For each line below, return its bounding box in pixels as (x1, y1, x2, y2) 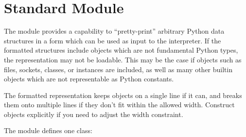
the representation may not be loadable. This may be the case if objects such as (4, 54, 242, 64)
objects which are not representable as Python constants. (4, 74, 174, 84)
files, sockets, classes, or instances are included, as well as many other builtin (4, 64, 233, 74)
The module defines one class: (4, 125, 92, 136)
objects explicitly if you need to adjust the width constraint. (4, 109, 183, 119)
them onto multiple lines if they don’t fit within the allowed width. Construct (4, 99, 235, 110)
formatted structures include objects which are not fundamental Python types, (4, 45, 238, 55)
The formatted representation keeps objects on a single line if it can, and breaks (4, 90, 242, 100)
